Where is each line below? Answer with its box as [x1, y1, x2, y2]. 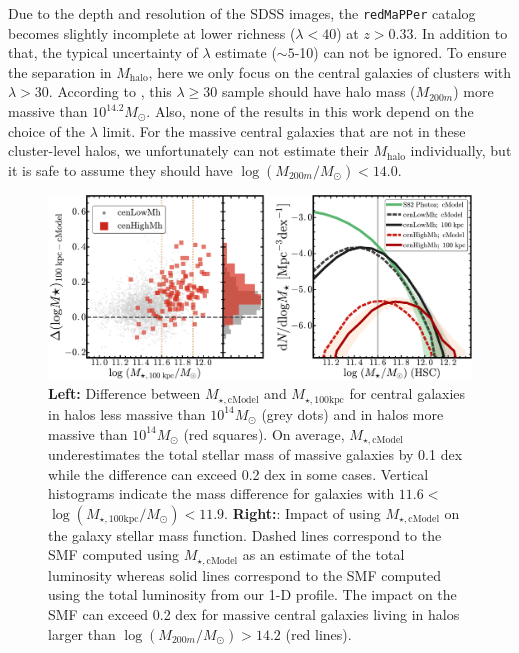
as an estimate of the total [242, 544, 405, 565]
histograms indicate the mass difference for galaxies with [48, 483, 395, 504]
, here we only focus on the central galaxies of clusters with [148, 61, 512, 82]
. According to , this [48, 81, 172, 102]
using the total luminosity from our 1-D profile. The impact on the [48, 584, 457, 605]
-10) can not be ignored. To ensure [294, 42, 507, 63]
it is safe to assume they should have [8, 159, 233, 180]
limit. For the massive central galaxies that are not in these [102, 120, 466, 141]
